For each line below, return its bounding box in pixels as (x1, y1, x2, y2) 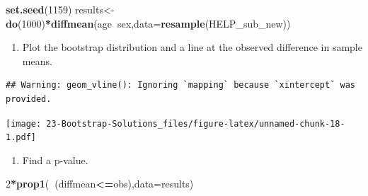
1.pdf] (6, 132, 36, 143)
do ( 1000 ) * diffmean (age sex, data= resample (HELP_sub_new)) (6, 16, 291, 30)
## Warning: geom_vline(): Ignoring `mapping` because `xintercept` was (6, 80, 355, 91)
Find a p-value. (22, 152, 88, 167)
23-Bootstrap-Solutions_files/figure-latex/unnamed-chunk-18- (46, 118, 345, 129)
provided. (6, 93, 52, 104)
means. (22, 53, 52, 68)
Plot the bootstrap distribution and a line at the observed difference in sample (22, 40, 362, 54)
